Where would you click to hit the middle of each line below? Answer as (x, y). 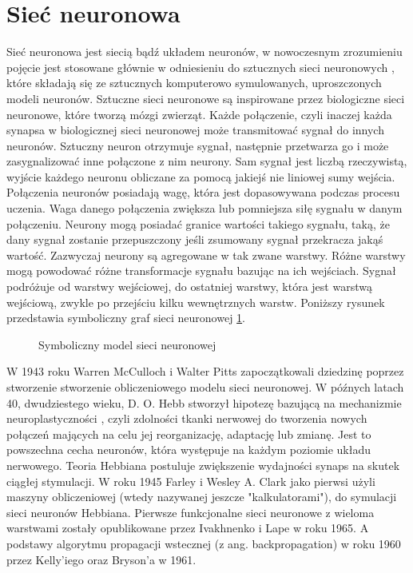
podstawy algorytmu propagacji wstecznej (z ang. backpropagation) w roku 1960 (204, 543)
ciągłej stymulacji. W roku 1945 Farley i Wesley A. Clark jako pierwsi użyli (191, 481)
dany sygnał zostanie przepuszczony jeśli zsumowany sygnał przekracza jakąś (195, 239)
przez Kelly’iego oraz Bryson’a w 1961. (101, 559)
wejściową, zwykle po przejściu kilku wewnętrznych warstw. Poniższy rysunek (196, 302)
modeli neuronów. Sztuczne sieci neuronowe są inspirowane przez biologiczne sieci (206, 98)
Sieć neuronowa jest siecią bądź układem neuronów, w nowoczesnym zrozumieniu (205, 52)
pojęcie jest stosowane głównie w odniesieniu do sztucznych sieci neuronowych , (201, 67)
